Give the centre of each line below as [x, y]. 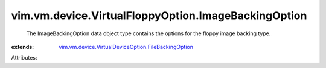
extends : [23, 47]
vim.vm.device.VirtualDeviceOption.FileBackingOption [126, 47]
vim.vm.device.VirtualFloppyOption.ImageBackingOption [159, 16]
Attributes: [24, 58]
